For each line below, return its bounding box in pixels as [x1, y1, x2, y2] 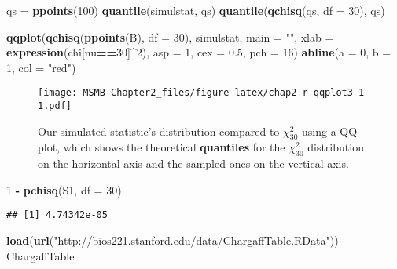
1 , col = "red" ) [6, 59, 76, 75]
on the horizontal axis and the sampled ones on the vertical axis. [38, 155, 349, 172]
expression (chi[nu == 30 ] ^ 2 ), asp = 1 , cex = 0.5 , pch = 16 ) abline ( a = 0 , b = [6, 44, 391, 60]
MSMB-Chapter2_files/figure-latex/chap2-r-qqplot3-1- [83, 87, 370, 99]
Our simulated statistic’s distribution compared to [38, 122, 280, 139]
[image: [38, 87, 78, 99]
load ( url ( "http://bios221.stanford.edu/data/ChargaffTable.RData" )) [6, 232, 339, 249]
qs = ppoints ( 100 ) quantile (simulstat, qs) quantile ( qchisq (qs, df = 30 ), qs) [6, 2, 385, 18]
